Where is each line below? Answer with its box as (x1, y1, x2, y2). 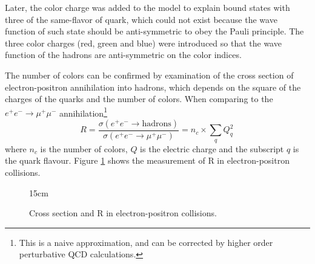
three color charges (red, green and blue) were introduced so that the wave (5, 36, 282, 49)
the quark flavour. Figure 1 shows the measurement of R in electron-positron (5, 154, 290, 167)
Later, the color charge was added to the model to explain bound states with (5, 1, 290, 13)
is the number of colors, (40, 142, 128, 155)
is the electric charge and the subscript (140, 142, 284, 155)
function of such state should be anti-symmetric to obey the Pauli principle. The (5, 25, 304, 37)
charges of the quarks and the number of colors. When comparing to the (5, 92, 273, 105)
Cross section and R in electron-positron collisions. (29, 207, 217, 219)
